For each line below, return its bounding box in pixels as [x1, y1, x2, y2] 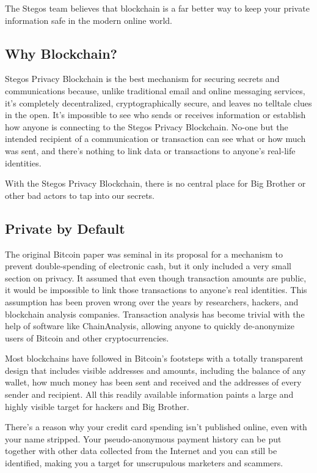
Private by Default [5, 218, 125, 237]
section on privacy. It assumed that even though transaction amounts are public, [5, 271, 307, 284]
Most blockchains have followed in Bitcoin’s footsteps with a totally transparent [5, 352, 304, 365]
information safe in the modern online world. [5, 13, 173, 26]
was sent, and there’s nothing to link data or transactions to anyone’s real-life [5, 144, 296, 157]
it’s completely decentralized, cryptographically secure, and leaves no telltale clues [5, 96, 312, 109]
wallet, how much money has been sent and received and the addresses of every [5, 376, 302, 389]
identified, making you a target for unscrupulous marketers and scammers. [5, 456, 283, 469]
